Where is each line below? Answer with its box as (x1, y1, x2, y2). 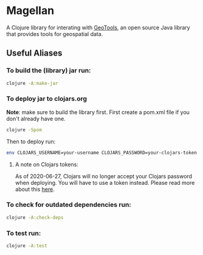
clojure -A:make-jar (6, 80, 59, 86)
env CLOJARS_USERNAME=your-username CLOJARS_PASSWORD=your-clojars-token (6, 149, 198, 156)
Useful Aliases (6, 48, 63, 59)
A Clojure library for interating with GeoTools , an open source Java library (6, 24, 190, 31)
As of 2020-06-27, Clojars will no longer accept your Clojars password (15, 172, 193, 180)
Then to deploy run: (6, 138, 56, 145)
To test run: (6, 229, 41, 237)
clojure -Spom (6, 126, 43, 133)
